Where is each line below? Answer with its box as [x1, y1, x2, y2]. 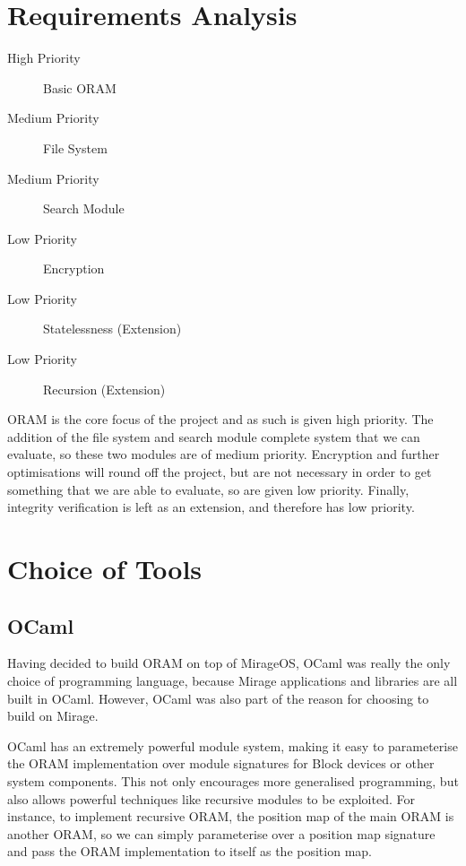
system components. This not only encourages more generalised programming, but [7, 771, 459, 790]
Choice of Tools [7, 550, 203, 586]
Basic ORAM [43, 78, 116, 97]
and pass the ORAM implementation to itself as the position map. [7, 842, 372, 861]
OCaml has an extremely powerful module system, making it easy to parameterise [7, 736, 458, 755]
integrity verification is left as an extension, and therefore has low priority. [7, 498, 415, 516]
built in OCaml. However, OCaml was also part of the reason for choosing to [7, 688, 429, 707]
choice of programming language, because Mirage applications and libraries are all [7, 671, 458, 689]
